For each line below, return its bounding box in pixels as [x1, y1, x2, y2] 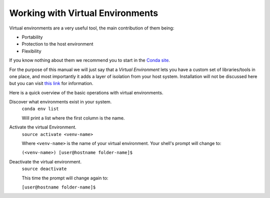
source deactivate [21, 166, 67, 172]
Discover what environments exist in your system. [9, 99, 112, 105]
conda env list [21, 106, 59, 112]
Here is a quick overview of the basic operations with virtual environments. [9, 89, 163, 95]
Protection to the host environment [21, 41, 93, 47]
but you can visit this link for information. [9, 80, 93, 86]
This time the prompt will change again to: [21, 175, 108, 181]
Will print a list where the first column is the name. [21, 115, 125, 121]
